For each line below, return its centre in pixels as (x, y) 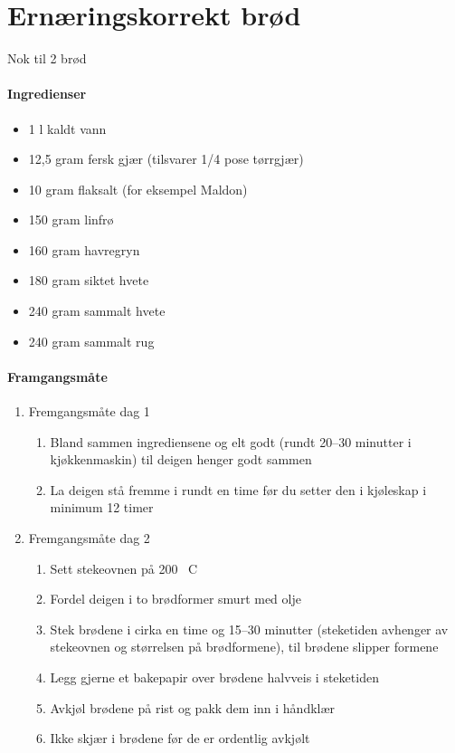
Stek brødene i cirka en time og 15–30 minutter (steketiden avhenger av (249, 629)
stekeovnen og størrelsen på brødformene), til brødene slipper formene (244, 647)
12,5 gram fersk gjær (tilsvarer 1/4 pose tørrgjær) (166, 159)
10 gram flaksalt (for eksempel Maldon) (138, 189)
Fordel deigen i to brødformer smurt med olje (175, 599)
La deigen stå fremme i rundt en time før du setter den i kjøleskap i (238, 489)
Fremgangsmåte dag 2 (89, 538)
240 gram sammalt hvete (97, 311)
